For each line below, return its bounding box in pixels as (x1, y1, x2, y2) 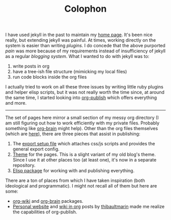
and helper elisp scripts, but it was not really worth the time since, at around (5, 89, 164, 96)
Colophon (64, 3, 107, 15)
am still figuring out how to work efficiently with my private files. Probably (5, 120, 160, 126)
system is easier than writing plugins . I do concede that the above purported (5, 43, 165, 49)
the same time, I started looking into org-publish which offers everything (5, 95, 157, 101)
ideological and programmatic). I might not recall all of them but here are (5, 183, 157, 189)
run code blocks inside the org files (12, 74, 87, 80)
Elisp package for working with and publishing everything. (12, 168, 135, 174)
